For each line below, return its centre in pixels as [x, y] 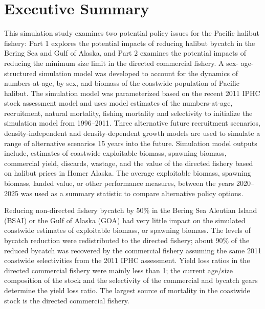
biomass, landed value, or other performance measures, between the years [119, 183]
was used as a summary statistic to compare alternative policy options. [132, 193]
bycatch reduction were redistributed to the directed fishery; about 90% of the [127, 240]
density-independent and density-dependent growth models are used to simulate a [132, 133]
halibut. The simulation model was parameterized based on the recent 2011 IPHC [132, 93]
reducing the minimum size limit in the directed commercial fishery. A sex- [122, 63]
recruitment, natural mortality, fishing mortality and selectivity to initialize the [128, 113]
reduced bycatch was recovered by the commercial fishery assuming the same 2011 [133, 250]
